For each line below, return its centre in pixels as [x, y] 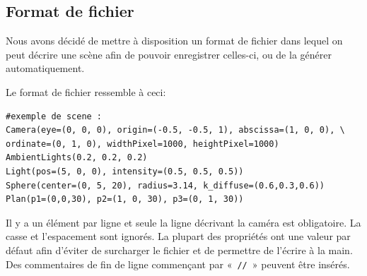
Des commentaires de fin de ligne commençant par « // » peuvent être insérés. [178, 264]
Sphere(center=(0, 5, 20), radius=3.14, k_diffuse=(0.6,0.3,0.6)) [165, 185]
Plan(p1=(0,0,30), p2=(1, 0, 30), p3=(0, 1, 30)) [125, 199]
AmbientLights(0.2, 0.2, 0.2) [77, 158]
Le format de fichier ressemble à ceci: [86, 91]
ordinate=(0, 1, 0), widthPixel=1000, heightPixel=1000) [142, 144]
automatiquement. [45, 68]
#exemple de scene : [54, 116]
